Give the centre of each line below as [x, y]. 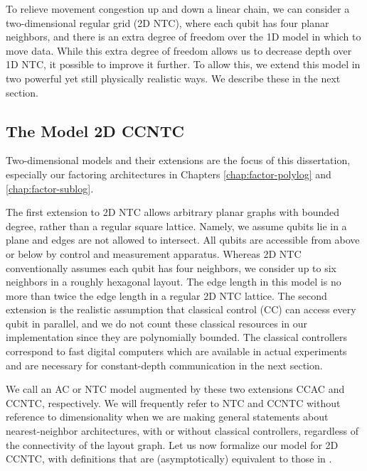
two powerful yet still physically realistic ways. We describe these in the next [173, 78]
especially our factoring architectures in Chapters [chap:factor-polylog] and [169, 174]
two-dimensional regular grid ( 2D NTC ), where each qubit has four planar [167, 22]
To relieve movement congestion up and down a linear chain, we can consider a [178, 9]
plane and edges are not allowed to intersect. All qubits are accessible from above [183, 240]
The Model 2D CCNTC [95, 130]
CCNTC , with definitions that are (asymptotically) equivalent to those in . [169, 459]
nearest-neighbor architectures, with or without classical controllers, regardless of [182, 431]
